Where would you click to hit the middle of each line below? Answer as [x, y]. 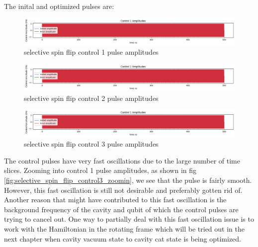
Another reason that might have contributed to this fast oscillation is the [115, 200]
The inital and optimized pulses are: [59, 6]
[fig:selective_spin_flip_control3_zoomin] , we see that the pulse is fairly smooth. [128, 180]
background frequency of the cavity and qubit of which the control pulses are [121, 209]
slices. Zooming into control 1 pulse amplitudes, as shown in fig [100, 170]
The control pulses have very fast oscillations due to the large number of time [122, 160]
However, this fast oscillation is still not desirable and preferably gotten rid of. [123, 190]
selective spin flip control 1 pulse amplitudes [91, 52]
